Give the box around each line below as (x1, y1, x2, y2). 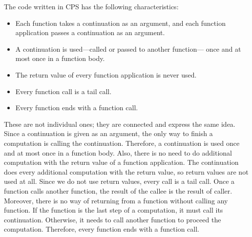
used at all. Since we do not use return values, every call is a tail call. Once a (4, 176, 235, 186)
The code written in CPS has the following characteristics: (4, 1, 179, 11)
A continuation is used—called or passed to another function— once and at (15, 43, 241, 54)
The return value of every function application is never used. (15, 69, 197, 79)
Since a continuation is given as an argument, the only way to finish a (4, 128, 213, 138)
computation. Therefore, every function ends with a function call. (4, 224, 200, 234)
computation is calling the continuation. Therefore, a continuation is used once (4, 138, 240, 148)
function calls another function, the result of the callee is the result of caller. (4, 185, 232, 196)
